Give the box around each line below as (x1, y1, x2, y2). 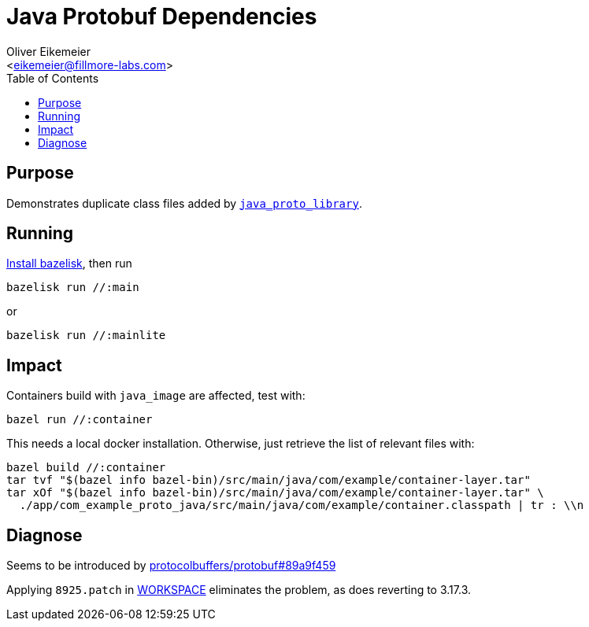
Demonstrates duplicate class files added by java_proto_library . (6, 196, 362, 210)
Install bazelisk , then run (6, 256, 132, 271)
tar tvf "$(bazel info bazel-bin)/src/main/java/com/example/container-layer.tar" (6, 474, 531, 487)
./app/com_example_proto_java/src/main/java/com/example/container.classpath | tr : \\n (19, 499, 584, 512)
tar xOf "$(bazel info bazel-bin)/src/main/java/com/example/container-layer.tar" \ (6, 486, 544, 500)
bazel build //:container (6, 461, 166, 474)
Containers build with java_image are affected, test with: (6, 389, 306, 403)
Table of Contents (6, 71, 99, 85)
